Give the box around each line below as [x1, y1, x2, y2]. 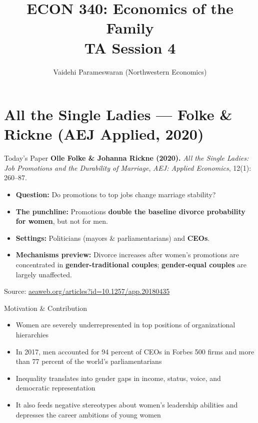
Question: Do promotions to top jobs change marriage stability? [15, 189, 216, 199]
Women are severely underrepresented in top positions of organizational [15, 319, 235, 330]
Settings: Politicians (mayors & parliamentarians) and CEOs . [15, 232, 210, 243]
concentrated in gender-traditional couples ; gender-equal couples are [15, 259, 246, 269]
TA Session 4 [84, 37, 176, 58]
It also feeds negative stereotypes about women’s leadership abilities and [15, 399, 238, 409]
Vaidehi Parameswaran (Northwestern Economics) [53, 66, 207, 77]
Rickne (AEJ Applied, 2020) [4, 124, 204, 144]
